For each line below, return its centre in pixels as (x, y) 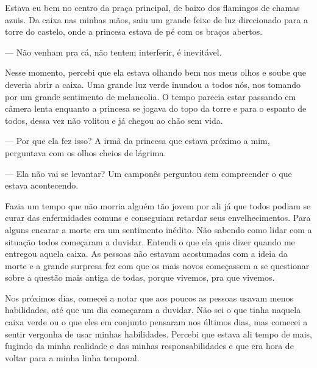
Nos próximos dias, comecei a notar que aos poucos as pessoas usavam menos (149, 298)
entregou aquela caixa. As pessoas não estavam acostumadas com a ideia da (146, 254)
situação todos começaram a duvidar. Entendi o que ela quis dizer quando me (150, 241)
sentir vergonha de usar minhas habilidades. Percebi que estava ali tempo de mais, (159, 334)
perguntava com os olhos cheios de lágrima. (86, 152)
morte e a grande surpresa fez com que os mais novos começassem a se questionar (157, 265)
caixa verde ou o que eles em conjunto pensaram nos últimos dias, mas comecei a (156, 322)
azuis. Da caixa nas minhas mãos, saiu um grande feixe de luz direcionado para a (156, 19)
